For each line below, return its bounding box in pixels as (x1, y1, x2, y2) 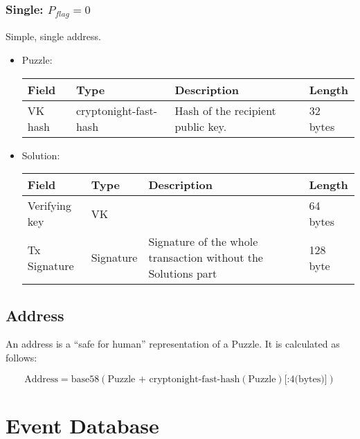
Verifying (27, 197, 71, 214)
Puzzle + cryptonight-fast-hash (107, 374, 240, 384)
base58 (71, 374, 100, 384)
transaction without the (148, 249, 263, 266)
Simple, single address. (6, 29, 101, 44)
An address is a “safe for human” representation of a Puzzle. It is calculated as (6, 337, 340, 351)
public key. (174, 118, 227, 134)
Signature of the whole (148, 233, 258, 250)
